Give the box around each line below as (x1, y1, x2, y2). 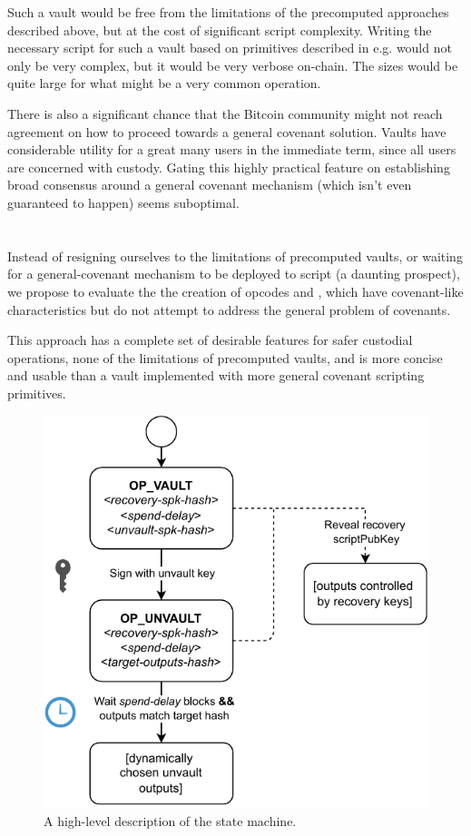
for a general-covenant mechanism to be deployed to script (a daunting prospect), (7, 264, 460, 283)
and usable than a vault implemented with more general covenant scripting (7, 366, 425, 385)
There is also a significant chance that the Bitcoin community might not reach (7, 103, 443, 123)
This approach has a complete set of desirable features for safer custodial (7, 330, 413, 349)
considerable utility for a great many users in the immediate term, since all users (7, 140, 456, 159)
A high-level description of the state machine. (44, 811, 297, 831)
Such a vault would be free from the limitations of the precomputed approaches (7, 3, 449, 21)
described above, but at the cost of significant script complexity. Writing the (7, 20, 432, 39)
